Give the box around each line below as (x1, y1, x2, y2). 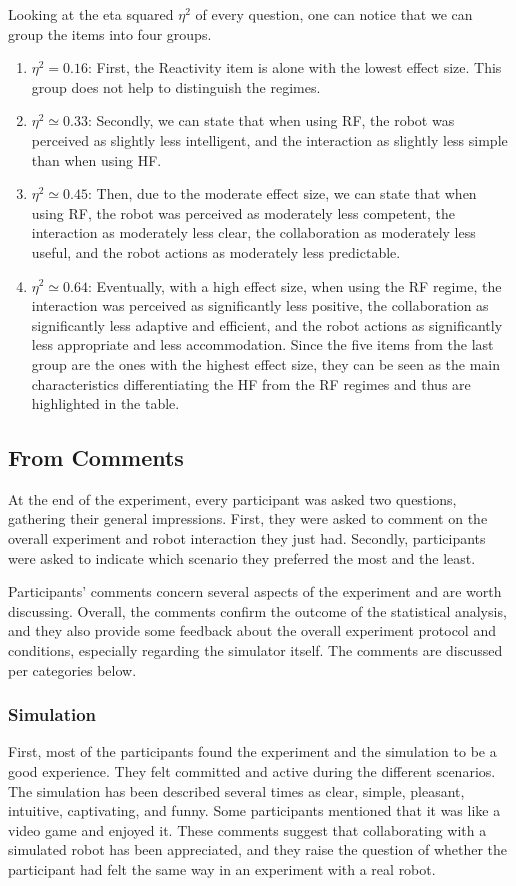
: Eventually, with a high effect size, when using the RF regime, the (88, 275, 502, 296)
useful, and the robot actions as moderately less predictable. (31, 241, 401, 262)
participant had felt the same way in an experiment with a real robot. (8, 859, 436, 880)
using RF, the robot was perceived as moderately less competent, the (31, 202, 455, 223)
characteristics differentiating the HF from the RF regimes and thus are (31, 373, 471, 394)
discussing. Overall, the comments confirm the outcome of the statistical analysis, (8, 600, 507, 621)
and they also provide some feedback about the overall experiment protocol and (8, 620, 496, 641)
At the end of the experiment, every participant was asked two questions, (8, 488, 457, 509)
